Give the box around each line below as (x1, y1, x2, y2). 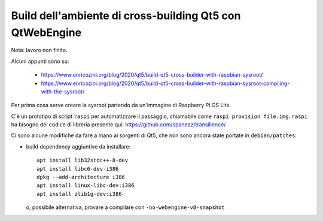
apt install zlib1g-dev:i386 (36, 190, 122, 197)
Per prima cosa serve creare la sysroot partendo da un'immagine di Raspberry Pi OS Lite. (11, 102, 231, 109)
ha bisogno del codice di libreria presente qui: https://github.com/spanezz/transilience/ (11, 121, 226, 128)
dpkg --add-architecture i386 (36, 174, 126, 181)
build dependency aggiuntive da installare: (26, 143, 131, 150)
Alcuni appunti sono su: (11, 57, 69, 65)
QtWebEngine (11, 26, 82, 39)
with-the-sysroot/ (41, 87, 85, 95)
